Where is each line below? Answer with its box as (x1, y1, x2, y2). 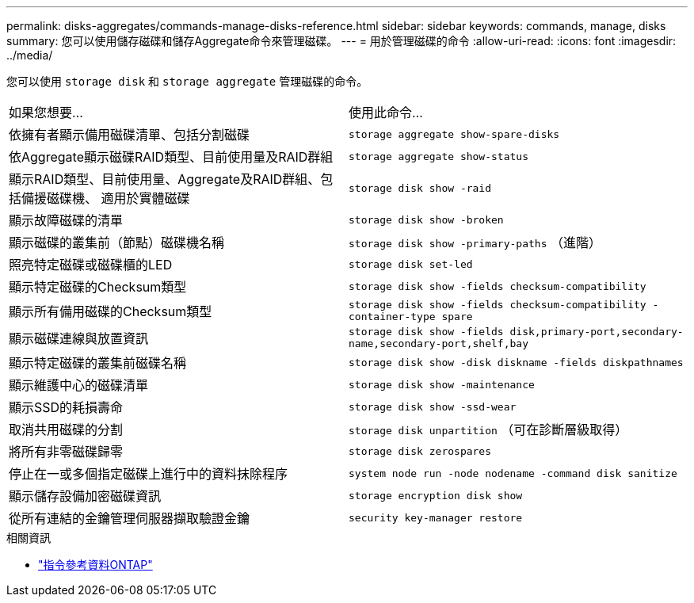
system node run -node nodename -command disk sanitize (349, 467, 677, 479)
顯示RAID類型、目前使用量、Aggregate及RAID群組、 (9, 171, 321, 187)
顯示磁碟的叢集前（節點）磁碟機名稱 (9, 235, 225, 250)
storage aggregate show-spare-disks (349, 128, 560, 140)
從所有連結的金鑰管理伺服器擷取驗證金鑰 (9, 510, 250, 526)
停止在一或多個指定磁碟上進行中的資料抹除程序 (9, 466, 288, 482)
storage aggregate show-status (349, 150, 528, 162)
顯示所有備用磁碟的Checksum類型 (9, 303, 212, 319)
